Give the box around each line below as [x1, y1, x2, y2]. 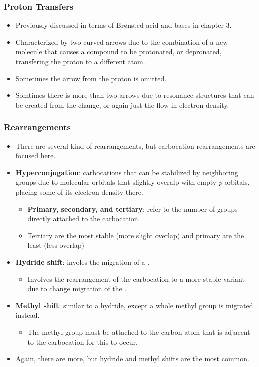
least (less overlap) [27, 240, 85, 250]
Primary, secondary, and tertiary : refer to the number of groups [27, 203, 238, 214]
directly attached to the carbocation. [27, 213, 140, 224]
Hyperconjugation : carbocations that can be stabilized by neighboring [15, 167, 238, 177]
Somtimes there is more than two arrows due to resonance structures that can [15, 90, 254, 100]
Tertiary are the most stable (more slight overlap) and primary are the [27, 230, 244, 240]
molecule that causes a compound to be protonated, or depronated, [15, 46, 222, 57]
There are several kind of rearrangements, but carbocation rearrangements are [15, 140, 255, 151]
